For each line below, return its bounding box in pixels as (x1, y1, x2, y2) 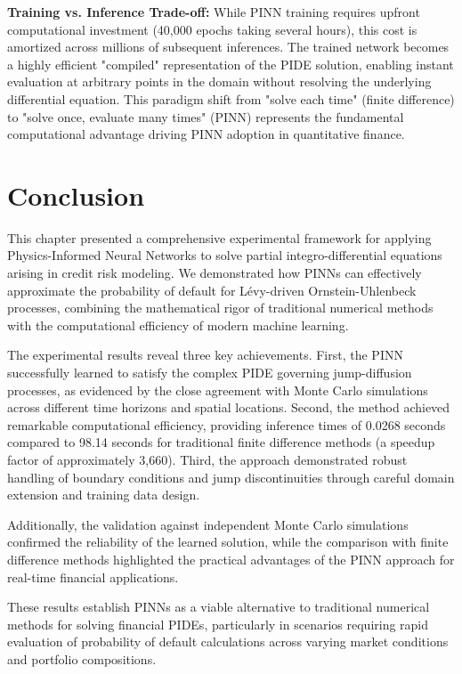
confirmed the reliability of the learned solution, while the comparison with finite (7, 532, 449, 551)
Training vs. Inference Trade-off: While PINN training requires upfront (7, 3, 420, 20)
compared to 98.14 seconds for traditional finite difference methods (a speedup (7, 433, 435, 451)
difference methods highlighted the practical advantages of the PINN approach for (7, 549, 455, 568)
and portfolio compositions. (7, 649, 157, 668)
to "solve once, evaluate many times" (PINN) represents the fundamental (7, 107, 404, 126)
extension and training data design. (7, 485, 200, 504)
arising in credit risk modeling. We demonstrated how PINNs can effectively (7, 264, 422, 282)
